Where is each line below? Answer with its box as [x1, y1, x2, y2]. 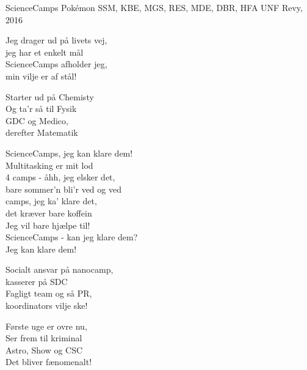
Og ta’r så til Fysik [5, 102, 77, 115]
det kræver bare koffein [5, 206, 92, 219]
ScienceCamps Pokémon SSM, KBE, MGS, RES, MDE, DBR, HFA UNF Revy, [5, 1, 303, 13]
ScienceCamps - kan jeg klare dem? [5, 231, 138, 243]
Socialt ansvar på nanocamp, [5, 263, 114, 276]
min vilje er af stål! [5, 69, 77, 82]
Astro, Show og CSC [5, 343, 83, 356]
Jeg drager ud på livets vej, [5, 34, 107, 46]
